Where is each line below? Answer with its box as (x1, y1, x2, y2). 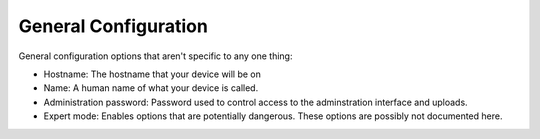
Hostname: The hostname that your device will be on (43, 68, 262, 80)
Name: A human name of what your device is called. (43, 82, 259, 94)
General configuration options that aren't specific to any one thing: (18, 50, 293, 62)
